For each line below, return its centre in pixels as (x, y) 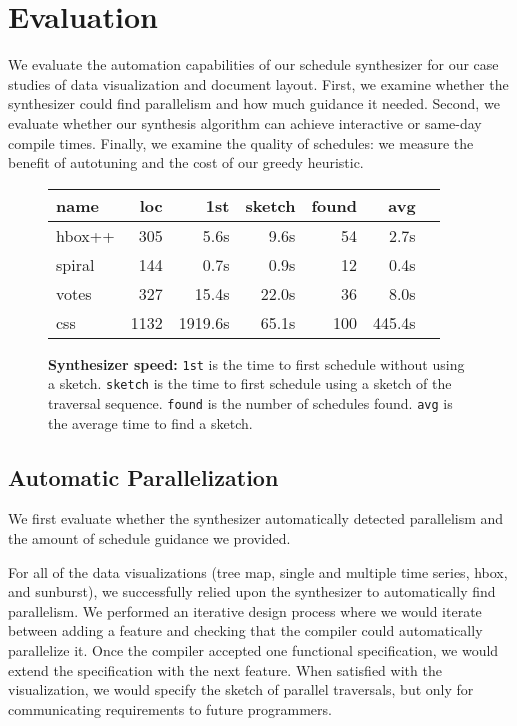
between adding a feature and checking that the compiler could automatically (245, 630)
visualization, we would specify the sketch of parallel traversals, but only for (241, 689)
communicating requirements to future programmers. (170, 708)
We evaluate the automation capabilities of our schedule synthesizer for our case (253, 64)
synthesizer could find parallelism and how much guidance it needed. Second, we (254, 103)
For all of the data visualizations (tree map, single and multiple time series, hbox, (258, 571)
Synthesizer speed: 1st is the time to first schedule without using (256, 363)
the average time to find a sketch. (150, 422)
